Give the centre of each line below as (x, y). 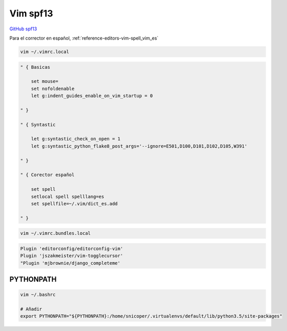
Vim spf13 (31, 13)
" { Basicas (35, 67)
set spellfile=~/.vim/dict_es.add (74, 204)
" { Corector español (47, 175)
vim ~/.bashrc (38, 295)
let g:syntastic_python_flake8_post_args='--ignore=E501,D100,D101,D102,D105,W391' (139, 146)
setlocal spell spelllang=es (68, 196)
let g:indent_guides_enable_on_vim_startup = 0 (92, 96)
